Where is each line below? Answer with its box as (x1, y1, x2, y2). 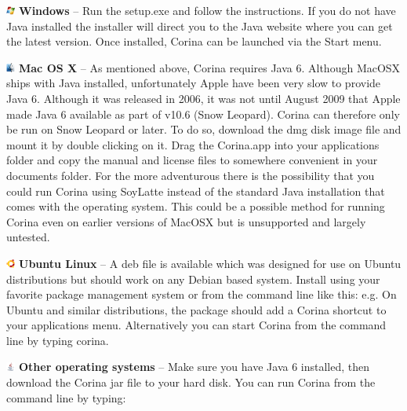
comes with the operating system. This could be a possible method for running (6, 198, 385, 215)
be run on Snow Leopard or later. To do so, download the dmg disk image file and (6, 121, 402, 138)
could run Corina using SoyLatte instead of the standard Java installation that (6, 182, 385, 199)
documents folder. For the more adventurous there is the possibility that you (6, 167, 375, 183)
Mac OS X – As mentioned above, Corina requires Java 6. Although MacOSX (19, 59, 401, 75)
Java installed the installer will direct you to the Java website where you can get (6, 17, 393, 34)
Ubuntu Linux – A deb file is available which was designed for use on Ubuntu (19, 255, 402, 271)
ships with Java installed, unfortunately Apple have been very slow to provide (6, 75, 381, 91)
